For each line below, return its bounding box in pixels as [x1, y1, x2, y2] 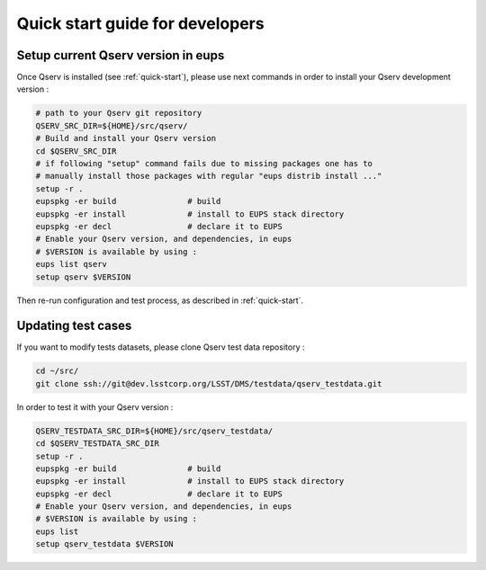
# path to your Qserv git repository [35, 108, 202, 119]
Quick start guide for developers [16, 13, 265, 33]
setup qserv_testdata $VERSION [35, 539, 175, 549]
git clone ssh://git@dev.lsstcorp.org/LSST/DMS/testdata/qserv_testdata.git [35, 379, 382, 388]
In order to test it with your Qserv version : [16, 401, 174, 413]
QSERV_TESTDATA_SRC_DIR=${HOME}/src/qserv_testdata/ [35, 425, 274, 436]
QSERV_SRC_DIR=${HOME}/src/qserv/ [35, 120, 188, 130]
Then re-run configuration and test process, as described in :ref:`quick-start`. [16, 295, 304, 306]
